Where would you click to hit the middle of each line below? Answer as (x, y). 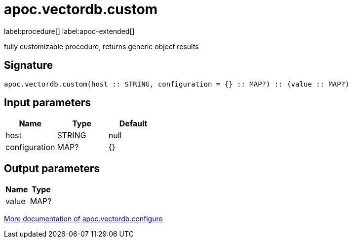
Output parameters (52, 168)
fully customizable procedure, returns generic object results (101, 46)
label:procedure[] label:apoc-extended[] (69, 31)
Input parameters (48, 103)
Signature (29, 65)
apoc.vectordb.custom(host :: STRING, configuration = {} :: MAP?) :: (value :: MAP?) (177, 84)
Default (133, 124)
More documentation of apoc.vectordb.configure (83, 219)
